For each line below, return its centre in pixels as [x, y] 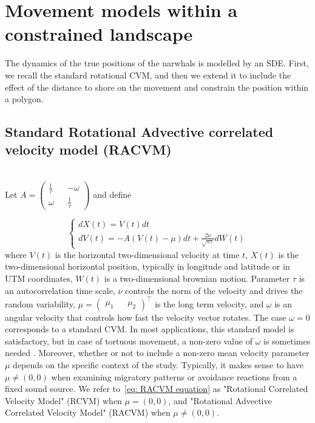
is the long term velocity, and [209, 303]
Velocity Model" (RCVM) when [63, 400]
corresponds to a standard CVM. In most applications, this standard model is [150, 329]
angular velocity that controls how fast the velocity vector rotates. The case [146, 317]
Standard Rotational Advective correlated [139, 132]
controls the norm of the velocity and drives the [214, 290]
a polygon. [24, 99]
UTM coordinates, [39, 278]
